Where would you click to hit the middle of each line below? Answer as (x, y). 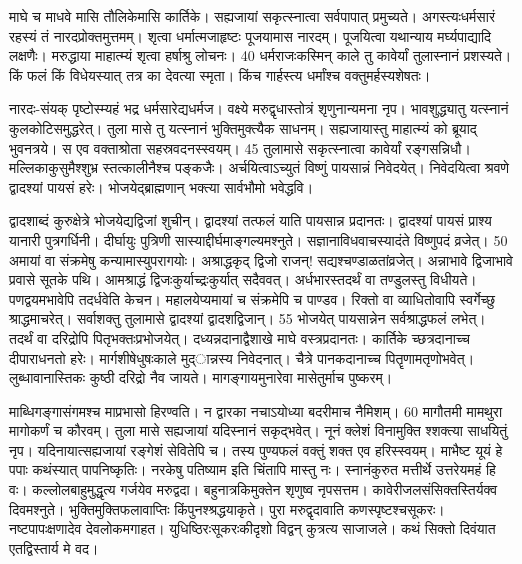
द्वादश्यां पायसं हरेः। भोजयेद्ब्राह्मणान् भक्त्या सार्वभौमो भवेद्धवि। (161, 186)
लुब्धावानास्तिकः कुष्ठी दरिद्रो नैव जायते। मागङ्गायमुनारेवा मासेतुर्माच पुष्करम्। (201, 377)
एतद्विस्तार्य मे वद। (54, 547)
